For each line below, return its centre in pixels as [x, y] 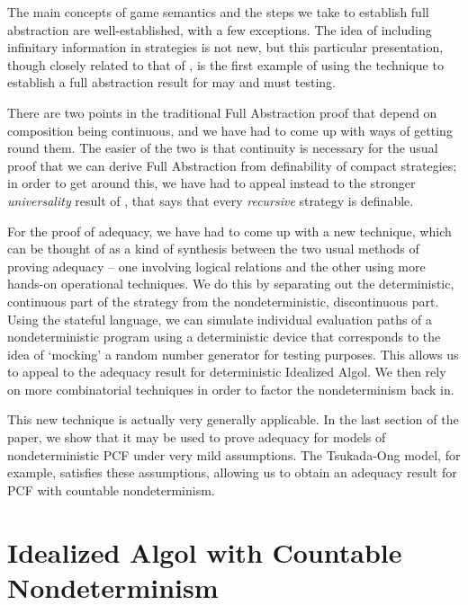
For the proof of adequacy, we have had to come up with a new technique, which [229, 231]
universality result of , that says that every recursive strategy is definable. [211, 200]
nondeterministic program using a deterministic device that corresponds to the [224, 337]
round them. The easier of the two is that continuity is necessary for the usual [223, 148]
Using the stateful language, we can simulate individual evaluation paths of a [220, 319]
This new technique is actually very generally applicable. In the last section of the [233, 419]
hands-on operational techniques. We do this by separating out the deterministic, [231, 284]
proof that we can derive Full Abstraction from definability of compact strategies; [232, 165]
